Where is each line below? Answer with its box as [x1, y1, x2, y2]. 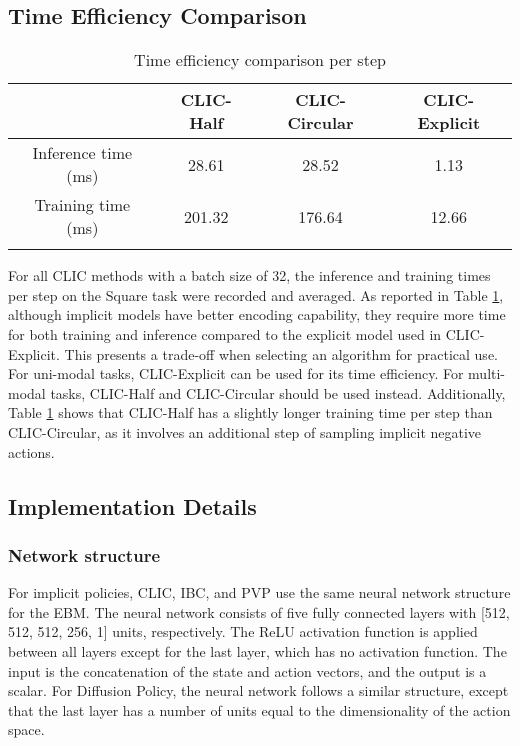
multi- [468, 363, 506, 384]
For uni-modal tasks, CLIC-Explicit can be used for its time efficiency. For [8, 363, 464, 384]
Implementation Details [8, 490, 257, 521]
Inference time [32, 141, 133, 165]
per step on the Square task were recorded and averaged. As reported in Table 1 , [8, 284, 504, 305]
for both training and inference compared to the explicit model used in [8, 323, 442, 344]
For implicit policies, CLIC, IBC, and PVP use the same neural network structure [8, 582, 511, 603]
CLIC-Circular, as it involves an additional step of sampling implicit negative [8, 421, 482, 442]
